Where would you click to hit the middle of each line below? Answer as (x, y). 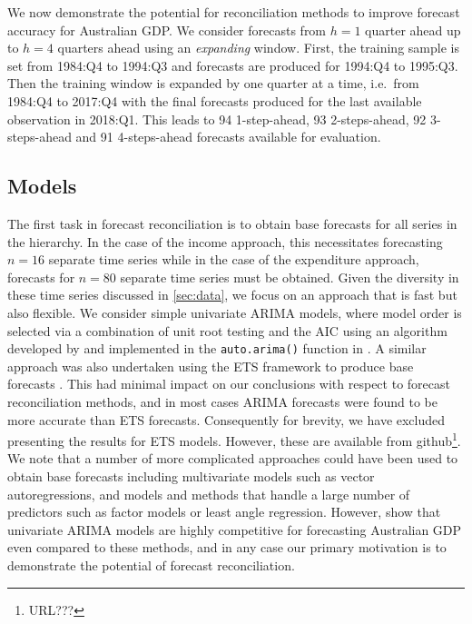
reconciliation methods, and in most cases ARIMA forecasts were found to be (223, 401)
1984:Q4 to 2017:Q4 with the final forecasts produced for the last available (215, 100)
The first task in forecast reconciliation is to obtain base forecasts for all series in (232, 223)
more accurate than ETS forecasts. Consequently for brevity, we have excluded (226, 419)
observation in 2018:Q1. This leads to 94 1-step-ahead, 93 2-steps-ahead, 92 (217, 119)
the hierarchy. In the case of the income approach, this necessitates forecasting (225, 241)
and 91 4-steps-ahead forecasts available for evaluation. (228, 137)
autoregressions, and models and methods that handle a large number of (209, 494)
